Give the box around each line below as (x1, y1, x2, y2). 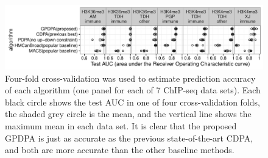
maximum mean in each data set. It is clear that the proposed (5, 119, 237, 132)
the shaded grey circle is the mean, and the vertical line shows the (5, 107, 252, 120)
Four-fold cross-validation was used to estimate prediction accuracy (5, 71, 256, 84)
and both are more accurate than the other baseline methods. (5, 143, 234, 156)
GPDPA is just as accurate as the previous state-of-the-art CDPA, (5, 131, 253, 144)
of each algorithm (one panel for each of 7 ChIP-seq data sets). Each (5, 84, 261, 96)
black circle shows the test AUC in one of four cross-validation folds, (5, 95, 260, 108)
